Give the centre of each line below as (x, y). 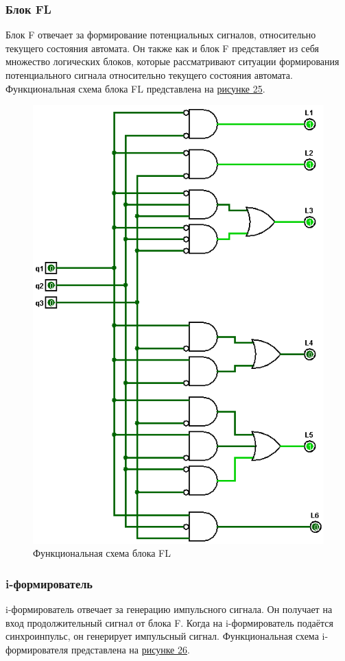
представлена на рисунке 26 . (130, 649)
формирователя (37, 649)
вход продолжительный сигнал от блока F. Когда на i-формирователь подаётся (169, 622)
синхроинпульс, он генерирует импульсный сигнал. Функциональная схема (162, 636)
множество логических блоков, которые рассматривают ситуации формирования (172, 61)
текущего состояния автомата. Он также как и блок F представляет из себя (162, 48)
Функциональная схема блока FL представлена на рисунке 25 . (135, 88)
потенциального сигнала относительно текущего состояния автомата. (149, 75)
